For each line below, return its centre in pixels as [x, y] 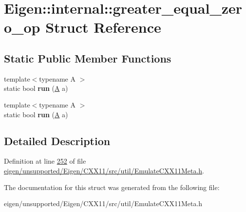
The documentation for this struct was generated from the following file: [112, 187]
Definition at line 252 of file [45, 161]
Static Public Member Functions [88, 58]
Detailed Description [57, 140]
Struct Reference [103, 27]
